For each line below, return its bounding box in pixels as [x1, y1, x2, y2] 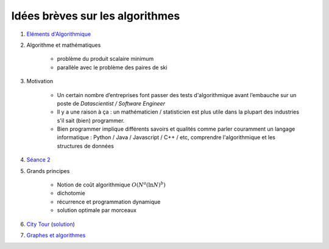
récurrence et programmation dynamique [57, 198, 161, 205]
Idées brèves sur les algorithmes [11, 9, 180, 22]
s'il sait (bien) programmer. [57, 117, 125, 124]
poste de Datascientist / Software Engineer [57, 100, 166, 107]
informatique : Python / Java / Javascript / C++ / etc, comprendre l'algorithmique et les [57, 134, 275, 141]
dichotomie [57, 189, 85, 197]
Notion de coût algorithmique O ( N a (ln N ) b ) [57, 180, 166, 188]
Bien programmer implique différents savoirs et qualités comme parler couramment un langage [57, 125, 295, 133]
